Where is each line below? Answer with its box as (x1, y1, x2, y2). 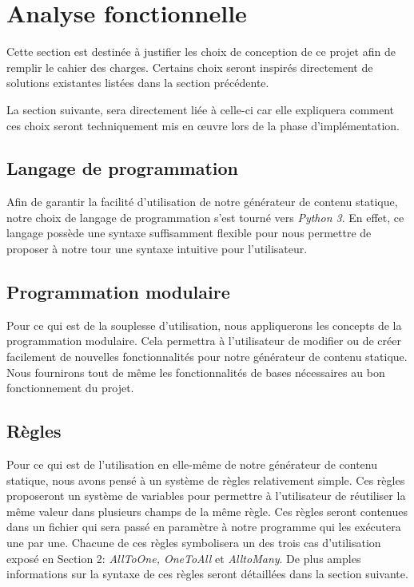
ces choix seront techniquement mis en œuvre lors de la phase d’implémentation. (6, 117, 400, 133)
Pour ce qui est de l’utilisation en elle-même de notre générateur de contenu (6, 456, 378, 473)
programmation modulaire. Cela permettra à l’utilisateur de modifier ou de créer (6, 332, 401, 349)
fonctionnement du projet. (6, 379, 134, 396)
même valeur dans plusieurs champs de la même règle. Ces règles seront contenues (6, 502, 408, 519)
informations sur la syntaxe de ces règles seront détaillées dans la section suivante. (6, 565, 408, 582)
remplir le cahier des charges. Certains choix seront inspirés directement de (6, 58, 373, 75)
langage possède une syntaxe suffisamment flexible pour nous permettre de (6, 224, 372, 241)
